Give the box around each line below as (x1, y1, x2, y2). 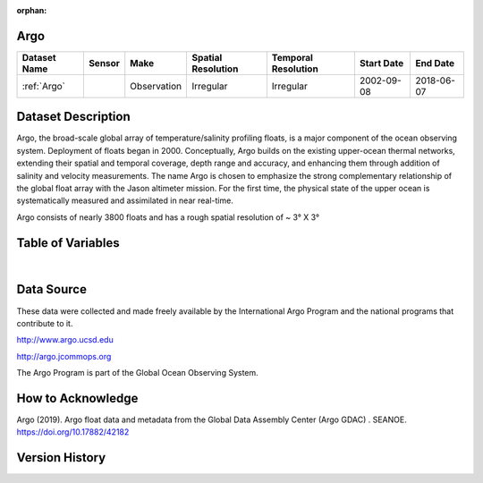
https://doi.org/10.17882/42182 (16, 427, 130, 437)
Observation (130, 80, 182, 92)
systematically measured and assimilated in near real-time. (16, 195, 234, 206)
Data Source (16, 282, 87, 297)
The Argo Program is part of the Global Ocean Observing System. (16, 368, 258, 378)
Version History (16, 450, 106, 465)
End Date (415, 56, 455, 69)
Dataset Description (16, 109, 131, 124)
